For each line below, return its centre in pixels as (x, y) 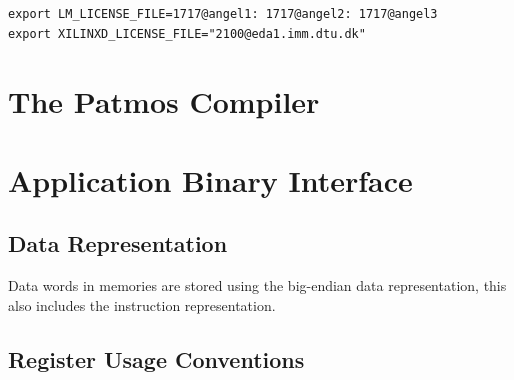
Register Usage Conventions (156, 358)
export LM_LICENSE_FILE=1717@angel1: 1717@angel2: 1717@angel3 (223, 14)
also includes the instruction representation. (142, 304)
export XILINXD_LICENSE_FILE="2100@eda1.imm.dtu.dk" (187, 33)
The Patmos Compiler (164, 101)
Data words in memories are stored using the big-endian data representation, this (257, 285)
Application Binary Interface (210, 179)
